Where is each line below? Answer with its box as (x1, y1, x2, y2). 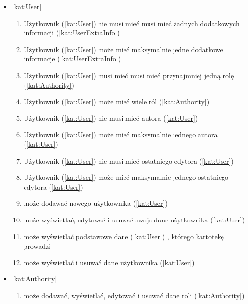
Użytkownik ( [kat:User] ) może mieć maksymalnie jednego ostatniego (24, 172, 229, 182)
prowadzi (24, 241, 51, 251)
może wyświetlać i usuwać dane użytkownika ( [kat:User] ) (24, 257, 195, 267)
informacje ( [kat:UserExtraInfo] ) (24, 54, 121, 64)
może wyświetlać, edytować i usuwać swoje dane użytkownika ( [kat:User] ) (24, 214, 245, 224)
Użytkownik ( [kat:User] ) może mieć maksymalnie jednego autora (24, 129, 218, 139)
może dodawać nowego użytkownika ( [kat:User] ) (24, 198, 168, 208)
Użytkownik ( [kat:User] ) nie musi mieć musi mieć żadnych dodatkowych (24, 18, 240, 28)
